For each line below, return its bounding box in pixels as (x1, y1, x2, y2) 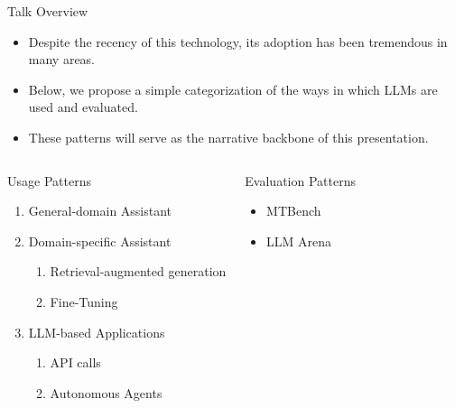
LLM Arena (266, 231, 332, 250)
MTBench (266, 201, 321, 220)
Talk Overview (7, 2, 88, 20)
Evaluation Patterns (245, 171, 356, 190)
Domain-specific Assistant (28, 231, 172, 250)
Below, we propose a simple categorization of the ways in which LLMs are (28, 79, 438, 98)
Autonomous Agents (50, 383, 162, 402)
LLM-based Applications (28, 322, 165, 341)
